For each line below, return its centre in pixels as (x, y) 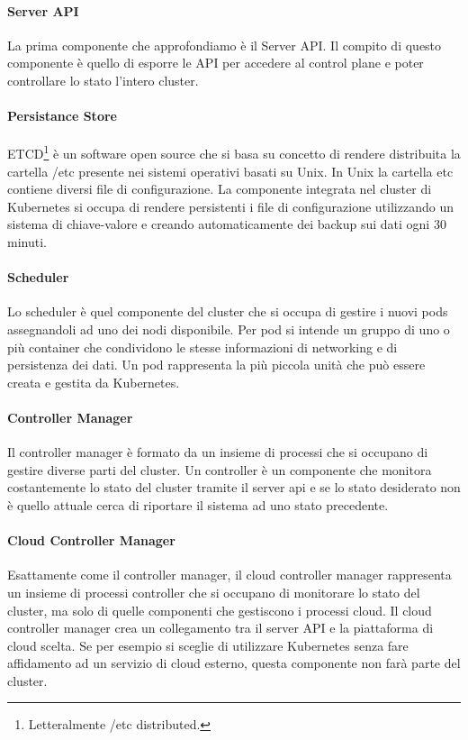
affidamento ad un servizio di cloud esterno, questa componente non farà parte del (234, 663)
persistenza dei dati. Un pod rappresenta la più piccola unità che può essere (216, 365)
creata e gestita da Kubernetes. (94, 382)
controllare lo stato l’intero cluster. (103, 80)
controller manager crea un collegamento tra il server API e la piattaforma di (220, 628)
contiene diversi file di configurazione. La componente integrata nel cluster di (220, 189)
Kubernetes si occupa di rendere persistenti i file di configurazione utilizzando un (230, 206)
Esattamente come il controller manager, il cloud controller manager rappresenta (229, 575)
